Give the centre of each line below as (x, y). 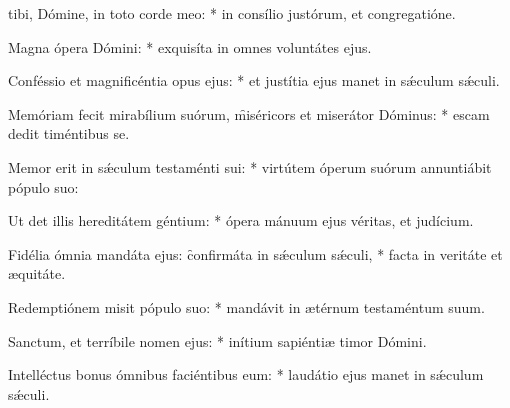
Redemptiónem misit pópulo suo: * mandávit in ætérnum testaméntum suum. (246, 306)
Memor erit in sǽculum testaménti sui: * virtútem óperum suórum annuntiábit (250, 166)
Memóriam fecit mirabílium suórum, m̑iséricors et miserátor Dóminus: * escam (249, 113)
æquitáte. (37, 273)
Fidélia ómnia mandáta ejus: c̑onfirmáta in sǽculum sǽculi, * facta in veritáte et (255, 253)
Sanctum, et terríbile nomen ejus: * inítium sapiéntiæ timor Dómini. (217, 340)
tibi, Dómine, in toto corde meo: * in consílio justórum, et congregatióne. (232, 13)
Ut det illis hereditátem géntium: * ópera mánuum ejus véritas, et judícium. (241, 220)
